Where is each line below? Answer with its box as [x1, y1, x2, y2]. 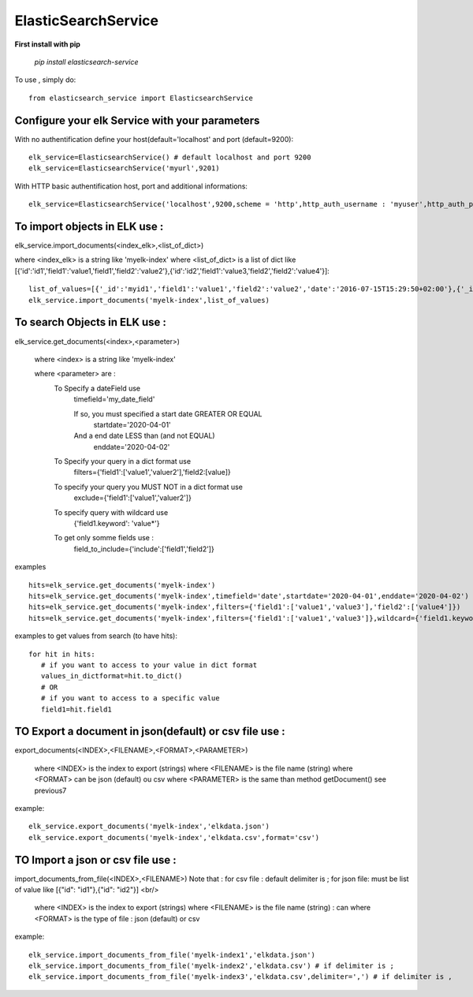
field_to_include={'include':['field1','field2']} [73, 544, 214, 554]
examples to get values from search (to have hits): [14, 631, 177, 640]
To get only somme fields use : [54, 533, 154, 543]
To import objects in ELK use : [14, 220, 164, 233]
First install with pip [14, 39, 80, 49]
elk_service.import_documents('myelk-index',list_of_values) [28, 296, 270, 304]
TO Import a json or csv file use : [14, 853, 177, 867]
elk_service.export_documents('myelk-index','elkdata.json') [28, 822, 270, 831]
